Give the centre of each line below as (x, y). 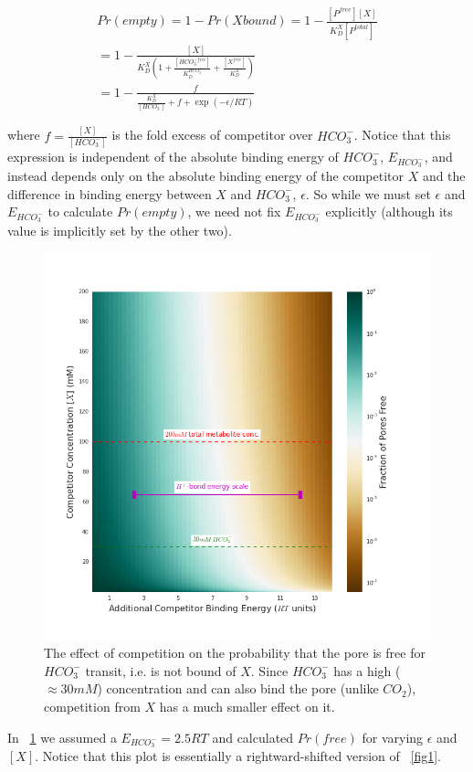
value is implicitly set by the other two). (120, 230)
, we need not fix (234, 212)
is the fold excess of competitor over (212, 135)
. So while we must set (368, 193)
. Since (269, 670)
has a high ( (367, 670)
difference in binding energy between (110, 193)
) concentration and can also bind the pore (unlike (238, 688)
